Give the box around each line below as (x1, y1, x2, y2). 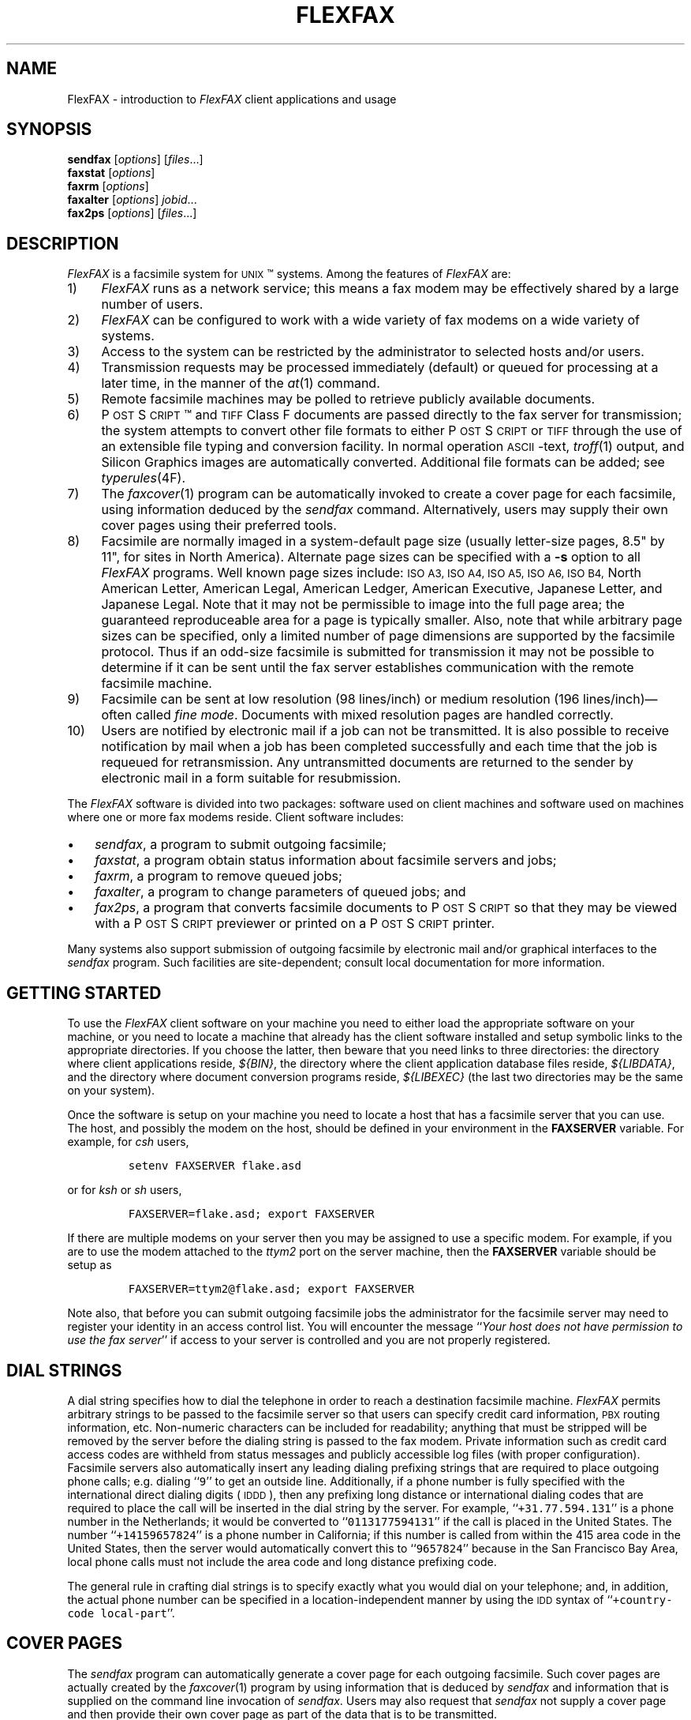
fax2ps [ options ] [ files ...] (67, 206, 197, 220)
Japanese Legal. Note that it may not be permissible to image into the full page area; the (101, 596, 625, 613)
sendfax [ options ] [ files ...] (67, 152, 204, 167)
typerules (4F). (101, 470, 186, 486)
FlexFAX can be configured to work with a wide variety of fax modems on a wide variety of (101, 312, 640, 329)
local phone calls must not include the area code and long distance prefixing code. (67, 1554, 497, 1568)
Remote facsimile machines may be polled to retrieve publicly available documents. (101, 391, 596, 407)
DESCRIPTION (6, 233, 119, 253)
